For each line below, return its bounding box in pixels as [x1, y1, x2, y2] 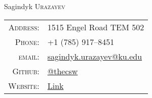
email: [18, 50, 40, 62]
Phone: [15, 35, 40, 47]
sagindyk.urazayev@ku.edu [47, 50, 142, 62]
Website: [8, 79, 40, 91]
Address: [8, 21, 40, 33]
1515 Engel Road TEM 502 [47, 21, 144, 33]
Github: [12, 65, 40, 77]
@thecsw [47, 65, 78, 77]
